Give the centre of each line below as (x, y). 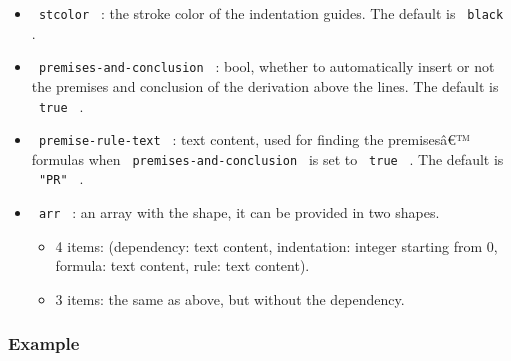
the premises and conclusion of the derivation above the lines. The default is (265, 85)
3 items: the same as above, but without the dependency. (230, 298)
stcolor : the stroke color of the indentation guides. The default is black (271, 13)
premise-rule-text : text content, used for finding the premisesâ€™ (254, 139)
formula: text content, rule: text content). (182, 265)
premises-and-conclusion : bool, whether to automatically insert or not (266, 66)
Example (44, 343)
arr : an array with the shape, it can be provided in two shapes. (239, 212)
